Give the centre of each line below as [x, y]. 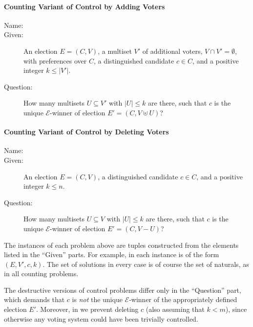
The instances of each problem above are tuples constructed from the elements [121, 245]
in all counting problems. [41, 273]
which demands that [34, 299]
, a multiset [115, 51]
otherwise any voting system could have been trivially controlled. [101, 318]
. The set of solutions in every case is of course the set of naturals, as [146, 264]
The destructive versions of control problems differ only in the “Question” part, [123, 290]
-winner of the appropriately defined [183, 299]
